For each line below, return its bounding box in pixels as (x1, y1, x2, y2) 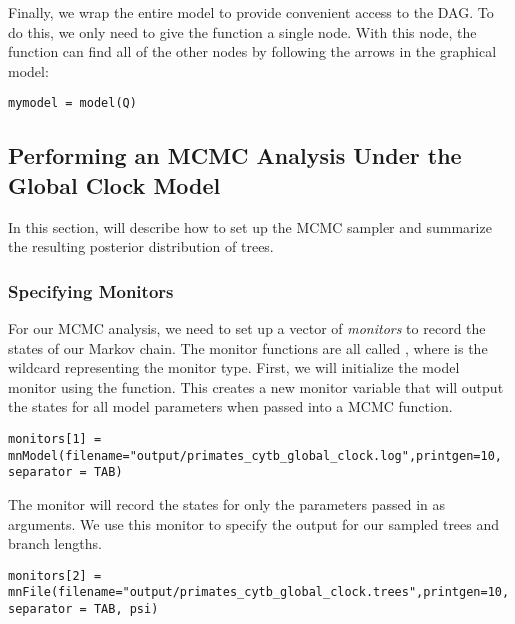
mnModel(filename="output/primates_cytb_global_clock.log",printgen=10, (8, 448, 502, 463)
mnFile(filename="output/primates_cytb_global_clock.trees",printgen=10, (8, 585, 510, 600)
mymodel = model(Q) (8, 96, 137, 111)
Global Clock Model (8, 169, 221, 200)
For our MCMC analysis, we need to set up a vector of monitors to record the (8, 318, 486, 339)
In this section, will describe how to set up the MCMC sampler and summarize (8, 216, 492, 237)
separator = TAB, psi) (8, 602, 159, 617)
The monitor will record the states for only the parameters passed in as (8, 493, 445, 514)
